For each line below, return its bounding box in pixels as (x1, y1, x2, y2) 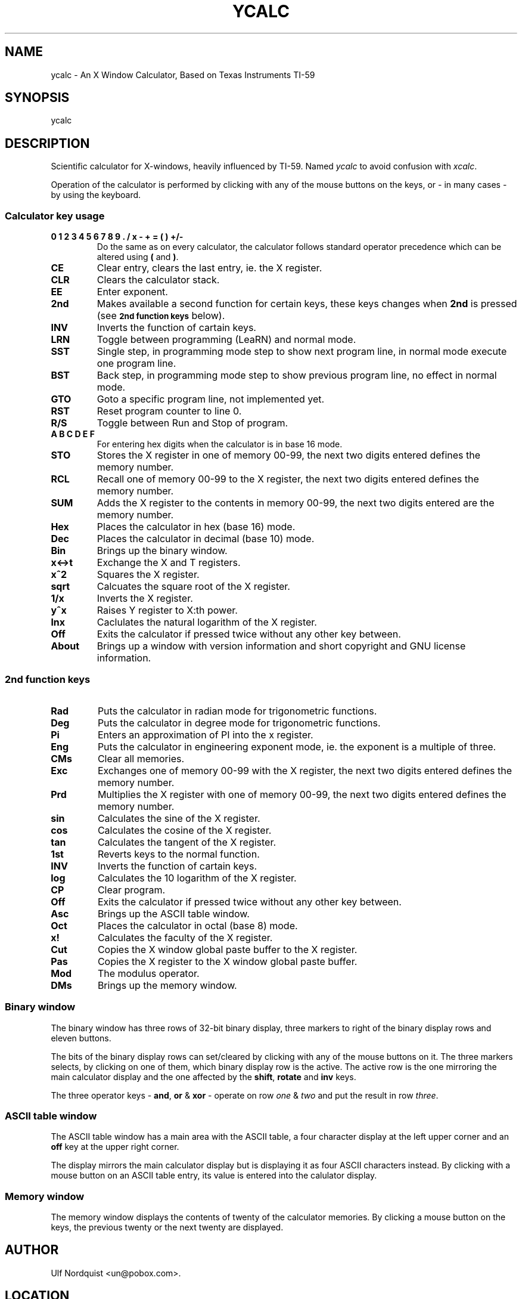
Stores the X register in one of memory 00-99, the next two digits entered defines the (97, 449, 481, 462)
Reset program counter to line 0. (97, 405, 242, 417)
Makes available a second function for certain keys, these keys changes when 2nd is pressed (97, 298, 517, 310)
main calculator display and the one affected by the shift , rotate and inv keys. (51, 1071, 356, 1082)
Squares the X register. (97, 568, 200, 581)
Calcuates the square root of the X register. (97, 580, 290, 593)
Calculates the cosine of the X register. (97, 824, 272, 836)
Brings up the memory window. (97, 979, 237, 991)
